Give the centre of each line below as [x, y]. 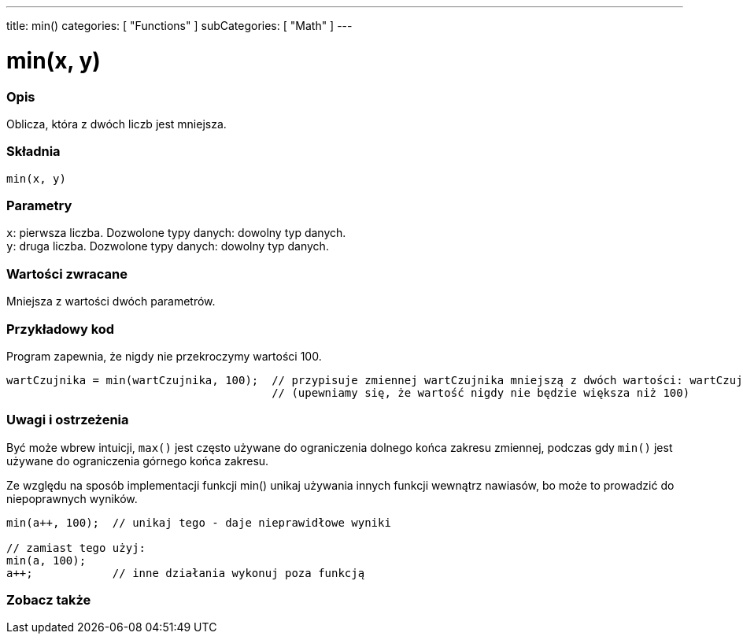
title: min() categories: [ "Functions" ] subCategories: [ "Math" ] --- [179, 26]
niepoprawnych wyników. [72, 498]
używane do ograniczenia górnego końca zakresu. [138, 461]
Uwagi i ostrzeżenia [68, 420]
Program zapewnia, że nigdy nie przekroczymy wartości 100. [164, 356]
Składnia [33, 152]
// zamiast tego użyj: [76, 548]
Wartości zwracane [67, 274]
